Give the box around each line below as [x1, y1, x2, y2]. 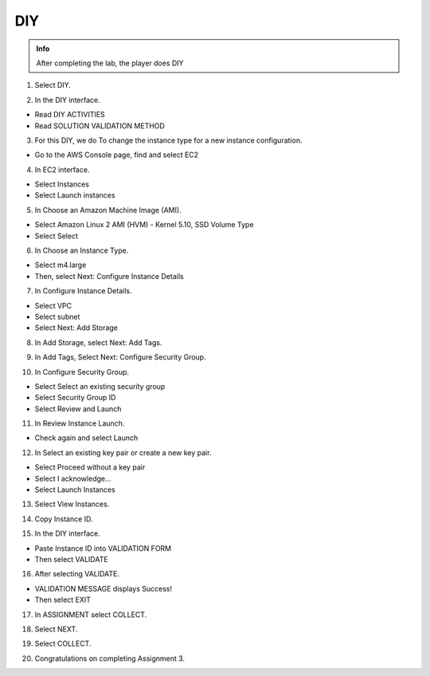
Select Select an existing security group [34, 381, 166, 391]
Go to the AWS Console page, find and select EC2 [34, 150, 199, 159]
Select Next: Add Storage [34, 323, 119, 332]
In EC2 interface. [34, 164, 90, 175]
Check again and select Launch [34, 433, 139, 442]
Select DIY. [34, 81, 72, 90]
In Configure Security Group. [34, 367, 130, 376]
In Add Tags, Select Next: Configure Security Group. [34, 352, 206, 362]
